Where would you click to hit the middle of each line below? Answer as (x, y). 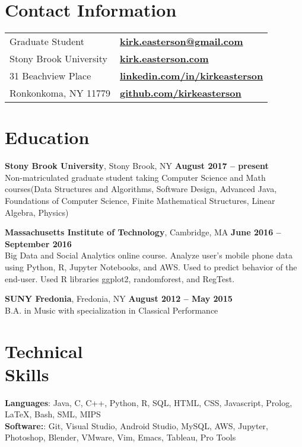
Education (47, 137)
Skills (27, 374)
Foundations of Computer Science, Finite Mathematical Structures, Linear (140, 201)
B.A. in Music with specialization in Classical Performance (112, 310)
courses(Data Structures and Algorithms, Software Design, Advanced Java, (141, 189)
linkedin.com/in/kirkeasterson (192, 76)
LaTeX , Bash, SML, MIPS (53, 414)
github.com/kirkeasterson (181, 93)
